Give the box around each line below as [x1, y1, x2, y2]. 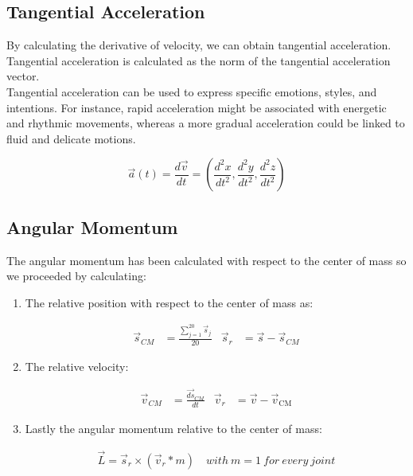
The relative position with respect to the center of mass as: [25, 294, 314, 310]
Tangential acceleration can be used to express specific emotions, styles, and [6, 83, 377, 99]
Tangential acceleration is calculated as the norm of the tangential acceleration [6, 52, 391, 68]
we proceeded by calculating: [6, 267, 146, 284]
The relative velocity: [25, 358, 129, 375]
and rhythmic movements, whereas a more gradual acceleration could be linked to [6, 115, 405, 131]
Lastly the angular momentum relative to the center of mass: [25, 419, 322, 436]
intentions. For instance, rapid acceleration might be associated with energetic [6, 99, 387, 115]
